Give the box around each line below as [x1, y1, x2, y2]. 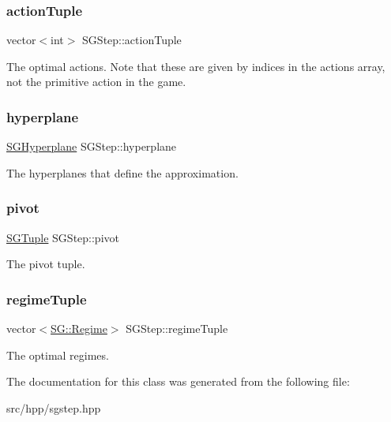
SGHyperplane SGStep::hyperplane [6, 138, 177, 155]
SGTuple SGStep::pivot [6, 229, 119, 245]
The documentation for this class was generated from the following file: [6, 373, 350, 390]
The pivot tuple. [6, 256, 85, 272]
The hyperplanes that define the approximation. [6, 164, 239, 181]
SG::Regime [51, 320, 107, 337]
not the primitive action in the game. [6, 73, 186, 90]
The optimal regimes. [6, 346, 109, 363]
